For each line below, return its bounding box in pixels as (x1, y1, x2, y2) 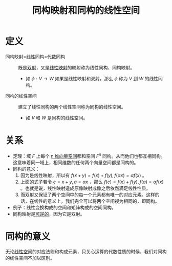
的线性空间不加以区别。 (5, 255, 55, 261)
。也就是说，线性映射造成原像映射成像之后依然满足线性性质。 (20, 185, 151, 191)
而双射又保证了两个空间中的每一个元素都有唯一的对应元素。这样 (20, 191, 155, 198)
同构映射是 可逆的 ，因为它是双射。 (12, 210, 85, 217)
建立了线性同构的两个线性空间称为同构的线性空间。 (18, 103, 126, 110)
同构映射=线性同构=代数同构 (5, 54, 66, 60)
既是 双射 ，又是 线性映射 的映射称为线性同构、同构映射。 (18, 64, 135, 70)
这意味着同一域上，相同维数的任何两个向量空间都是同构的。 (12, 159, 139, 165)
